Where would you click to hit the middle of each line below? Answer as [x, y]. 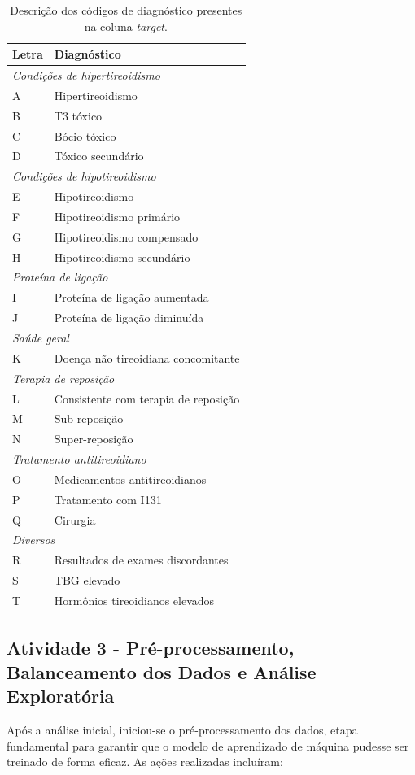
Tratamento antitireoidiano [79, 459]
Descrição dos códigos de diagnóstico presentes [126, 10]
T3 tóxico [78, 115]
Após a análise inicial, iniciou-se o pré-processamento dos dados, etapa [182, 730]
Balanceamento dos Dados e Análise [162, 671]
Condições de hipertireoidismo [86, 75]
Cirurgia [75, 519]
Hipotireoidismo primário [117, 216]
